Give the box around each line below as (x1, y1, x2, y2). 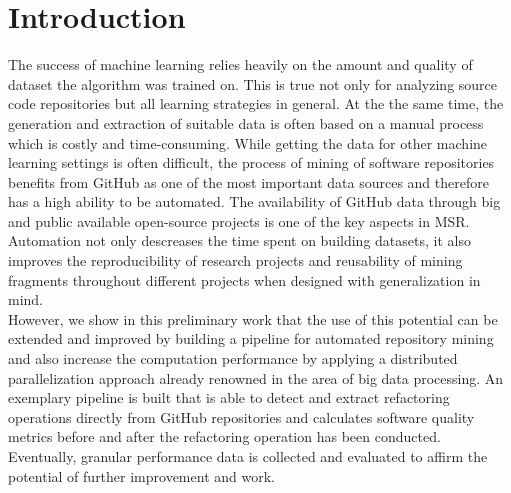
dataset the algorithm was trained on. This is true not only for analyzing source (8, 73, 498, 94)
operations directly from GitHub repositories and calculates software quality (8, 406, 475, 427)
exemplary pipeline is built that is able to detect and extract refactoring (8, 387, 450, 408)
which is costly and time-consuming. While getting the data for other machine (8, 132, 488, 153)
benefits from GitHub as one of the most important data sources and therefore (8, 171, 489, 192)
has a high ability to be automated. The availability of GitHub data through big (8, 191, 501, 212)
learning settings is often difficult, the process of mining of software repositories (8, 152, 495, 173)
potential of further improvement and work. (8, 465, 275, 486)
